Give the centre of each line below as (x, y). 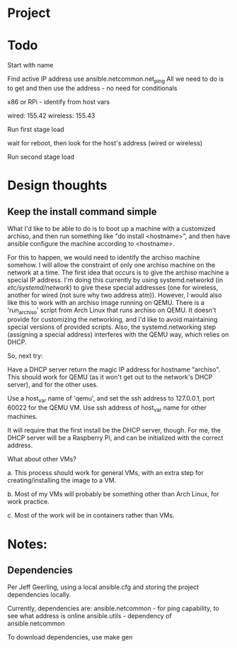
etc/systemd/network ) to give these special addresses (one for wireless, (113, 287)
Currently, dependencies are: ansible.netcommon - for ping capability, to (113, 608)
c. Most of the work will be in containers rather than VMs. (91, 515)
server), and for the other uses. (53, 384)
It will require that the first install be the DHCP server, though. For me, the (114, 430)
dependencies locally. (39, 595)
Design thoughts (57, 185)
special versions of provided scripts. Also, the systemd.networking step (112, 327)
